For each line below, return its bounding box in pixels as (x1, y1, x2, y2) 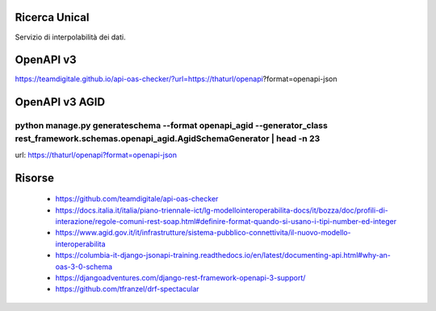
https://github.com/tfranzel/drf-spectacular (55, 284, 199, 294)
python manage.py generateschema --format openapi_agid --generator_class (15, 120, 329, 131)
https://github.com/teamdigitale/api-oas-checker (55, 194, 219, 204)
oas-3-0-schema (55, 262, 113, 272)
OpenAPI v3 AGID (15, 95, 105, 109)
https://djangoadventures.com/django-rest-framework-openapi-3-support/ (55, 272, 306, 282)
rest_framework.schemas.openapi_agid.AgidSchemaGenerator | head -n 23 (15, 133, 321, 144)
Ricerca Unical (15, 10, 90, 24)
